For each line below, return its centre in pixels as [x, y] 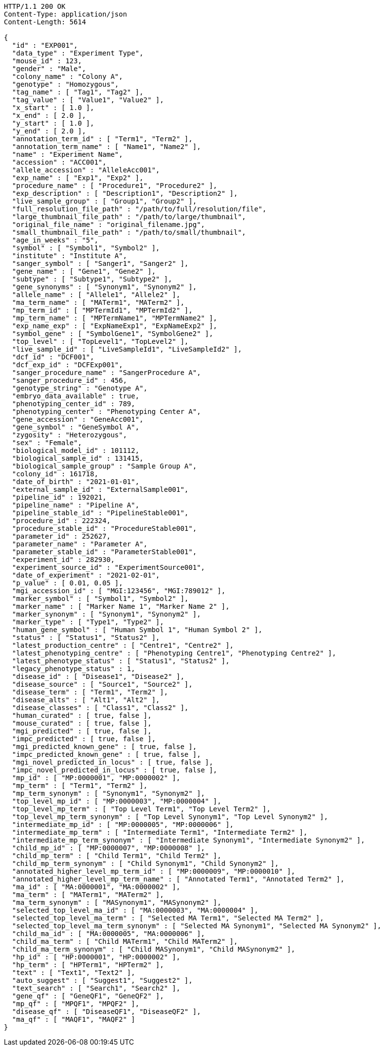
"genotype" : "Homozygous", [65, 84]
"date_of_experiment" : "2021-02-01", [86, 575]
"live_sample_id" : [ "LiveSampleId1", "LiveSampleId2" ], [127, 349]
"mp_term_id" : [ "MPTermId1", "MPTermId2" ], [102, 310]
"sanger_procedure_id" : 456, [69, 380]
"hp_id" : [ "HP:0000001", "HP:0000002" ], [96, 957]
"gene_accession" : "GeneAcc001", [78, 419]
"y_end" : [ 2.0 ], [49, 131]
